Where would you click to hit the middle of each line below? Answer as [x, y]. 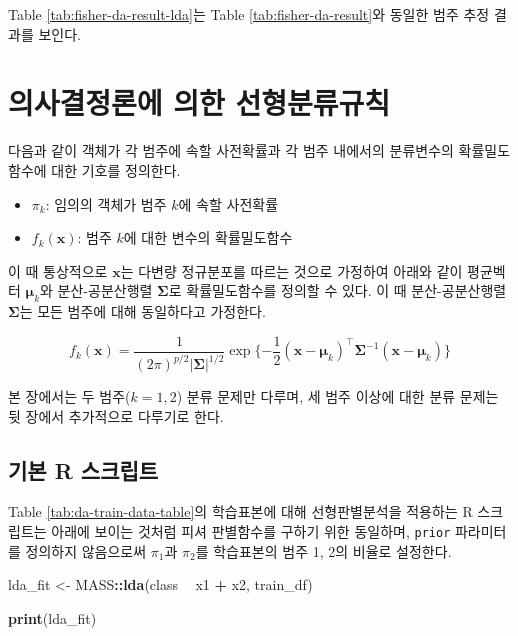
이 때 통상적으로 [58, 270]
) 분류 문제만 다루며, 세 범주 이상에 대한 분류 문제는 [337, 396]
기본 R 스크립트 [83, 469]
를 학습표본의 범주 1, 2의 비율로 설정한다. [323, 550]
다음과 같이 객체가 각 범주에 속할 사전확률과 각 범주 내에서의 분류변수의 [231, 150]
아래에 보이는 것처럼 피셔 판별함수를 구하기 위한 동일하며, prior [251, 531]
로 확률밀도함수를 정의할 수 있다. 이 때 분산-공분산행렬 [337, 290]
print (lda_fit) [52, 617]
